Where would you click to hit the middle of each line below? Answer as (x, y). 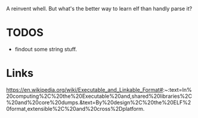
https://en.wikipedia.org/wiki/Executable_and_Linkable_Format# (85, 89)
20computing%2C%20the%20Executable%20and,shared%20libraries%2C (99, 96)
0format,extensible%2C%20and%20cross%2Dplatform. (75, 108)
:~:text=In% (177, 89)
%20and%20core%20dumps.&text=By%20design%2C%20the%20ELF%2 (99, 102)
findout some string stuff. (46, 49)
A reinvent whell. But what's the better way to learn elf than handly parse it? (99, 9)
